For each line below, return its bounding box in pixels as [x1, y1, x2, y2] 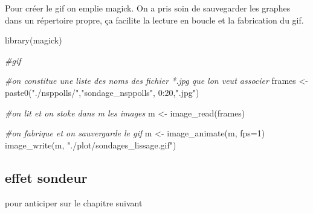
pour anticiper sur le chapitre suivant [5, 196, 143, 209]
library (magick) [5, 34, 62, 46]
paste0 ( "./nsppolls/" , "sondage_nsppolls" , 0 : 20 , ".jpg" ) [5, 86, 199, 98]
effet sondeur [5, 168, 88, 186]
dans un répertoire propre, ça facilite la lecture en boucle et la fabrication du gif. [5, 13, 304, 26]
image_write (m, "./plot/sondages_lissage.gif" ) [5, 138, 176, 151]
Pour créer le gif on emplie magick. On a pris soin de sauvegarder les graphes [5, 2, 291, 14]
